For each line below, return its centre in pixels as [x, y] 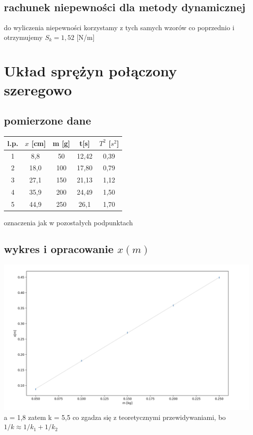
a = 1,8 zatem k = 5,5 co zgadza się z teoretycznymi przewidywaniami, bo [115, 417]
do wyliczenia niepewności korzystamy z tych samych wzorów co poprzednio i [119, 27]
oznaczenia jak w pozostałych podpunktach [68, 222]
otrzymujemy [23, 37]
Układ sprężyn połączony [90, 70]
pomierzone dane [47, 120]
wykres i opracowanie [59, 248]
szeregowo [38, 89]
